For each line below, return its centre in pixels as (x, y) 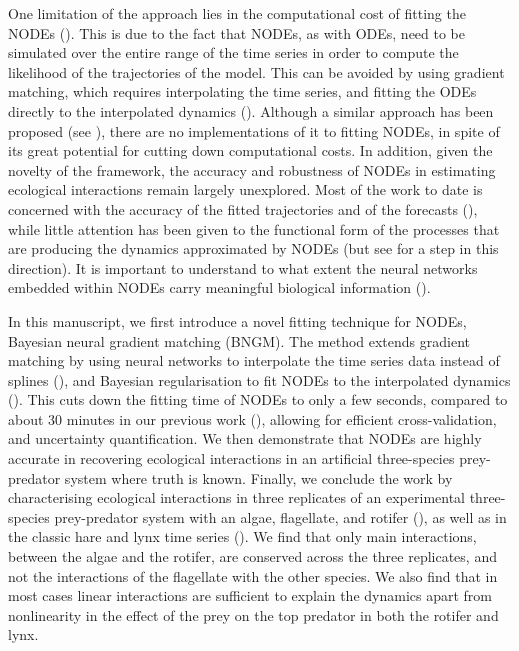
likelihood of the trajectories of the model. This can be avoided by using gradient (256, 71)
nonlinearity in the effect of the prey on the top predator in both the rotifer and (253, 614)
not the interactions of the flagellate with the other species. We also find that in (253, 575)
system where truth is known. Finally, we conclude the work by (258, 477)
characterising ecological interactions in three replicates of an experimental (237, 497)
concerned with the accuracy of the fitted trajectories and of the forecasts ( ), (243, 208)
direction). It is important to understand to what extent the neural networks (243, 267)
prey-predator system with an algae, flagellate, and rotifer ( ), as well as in (280, 516)
